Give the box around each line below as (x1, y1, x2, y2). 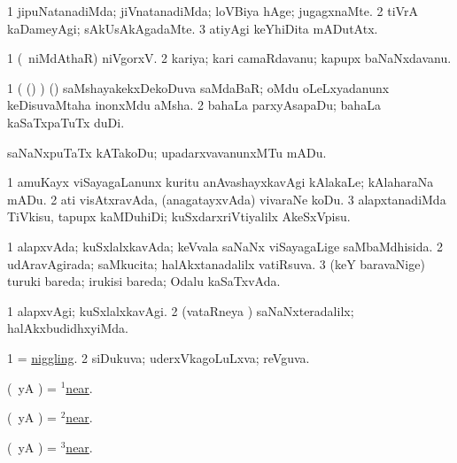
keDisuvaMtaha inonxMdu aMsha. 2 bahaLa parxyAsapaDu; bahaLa (7, 96, 381, 114)
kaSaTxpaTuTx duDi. (7, 112, 125, 131)
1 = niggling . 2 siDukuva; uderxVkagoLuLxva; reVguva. (7, 348, 310, 367)
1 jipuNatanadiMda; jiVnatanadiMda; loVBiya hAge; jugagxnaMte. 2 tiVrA (7, 2, 418, 19)
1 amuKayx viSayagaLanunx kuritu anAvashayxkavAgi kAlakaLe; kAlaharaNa (7, 173, 434, 191)
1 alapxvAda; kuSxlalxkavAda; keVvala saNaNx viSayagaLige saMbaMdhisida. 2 (7, 236, 444, 255)
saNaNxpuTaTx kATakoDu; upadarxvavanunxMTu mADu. (7, 143, 327, 161)
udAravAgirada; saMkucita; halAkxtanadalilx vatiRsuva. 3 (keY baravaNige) (7, 254, 425, 273)
